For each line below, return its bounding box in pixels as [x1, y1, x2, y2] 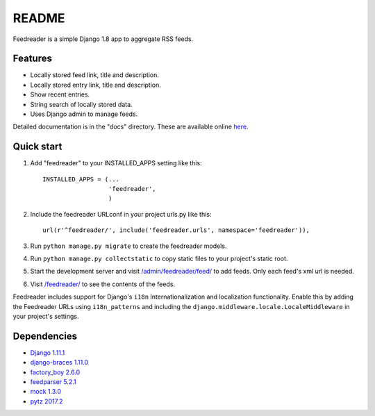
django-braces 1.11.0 [30, 358, 89, 367]
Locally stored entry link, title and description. [30, 81, 161, 89]
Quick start [12, 141, 62, 153]
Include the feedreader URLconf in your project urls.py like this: [30, 210, 212, 218]
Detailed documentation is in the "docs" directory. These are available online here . [12, 122, 249, 131]
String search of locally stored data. [30, 100, 133, 108]
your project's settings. [12, 313, 79, 320]
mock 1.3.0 [30, 388, 62, 396]
